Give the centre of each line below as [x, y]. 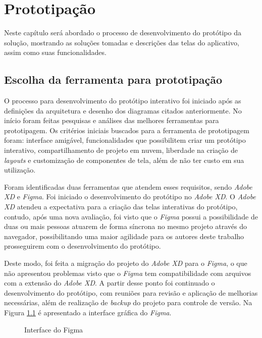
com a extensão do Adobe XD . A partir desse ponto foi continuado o [110, 283]
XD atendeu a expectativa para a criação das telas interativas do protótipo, [121, 207]
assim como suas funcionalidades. [55, 52]
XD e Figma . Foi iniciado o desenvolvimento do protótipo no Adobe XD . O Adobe [130, 196]
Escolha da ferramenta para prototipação [113, 79]
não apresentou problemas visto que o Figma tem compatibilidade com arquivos [128, 273]
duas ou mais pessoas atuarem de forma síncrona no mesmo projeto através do [126, 226]
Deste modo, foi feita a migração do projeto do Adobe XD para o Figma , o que [126, 263]
